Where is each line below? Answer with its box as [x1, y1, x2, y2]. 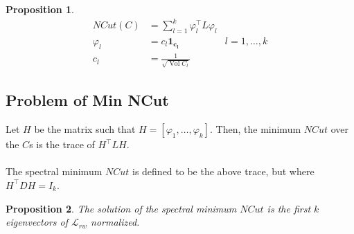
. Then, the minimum [210, 122, 301, 136]
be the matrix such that [34, 122, 136, 136]
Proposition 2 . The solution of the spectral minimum [6, 201, 237, 215]
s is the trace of [29, 137, 95, 152]
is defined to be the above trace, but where [132, 164, 315, 179]
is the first [267, 201, 311, 215]
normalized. [91, 215, 140, 229]
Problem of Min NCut [6, 89, 169, 111]
